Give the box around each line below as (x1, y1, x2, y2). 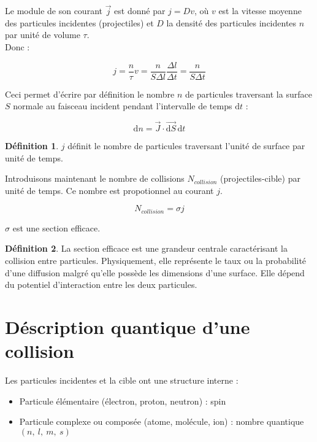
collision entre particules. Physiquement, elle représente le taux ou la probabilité (5, 254, 307, 267)
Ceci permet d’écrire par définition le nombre (5, 87, 175, 100)
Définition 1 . (5, 139, 59, 152)
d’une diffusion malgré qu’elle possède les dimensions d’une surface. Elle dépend (5, 266, 305, 279)
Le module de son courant (5, 4, 102, 17)
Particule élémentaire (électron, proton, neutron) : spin (19, 394, 226, 407)
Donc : (5, 41, 30, 53)
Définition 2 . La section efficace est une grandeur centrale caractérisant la (5, 242, 288, 255)
